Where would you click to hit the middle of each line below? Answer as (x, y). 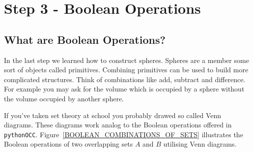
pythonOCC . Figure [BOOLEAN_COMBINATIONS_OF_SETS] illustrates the (124, 134)
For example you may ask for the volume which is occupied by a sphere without (124, 89)
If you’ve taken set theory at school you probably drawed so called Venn (113, 115)
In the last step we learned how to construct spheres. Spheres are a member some (126, 60)
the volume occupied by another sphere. (64, 98)
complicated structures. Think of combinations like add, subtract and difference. (125, 79)
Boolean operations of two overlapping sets (69, 144)
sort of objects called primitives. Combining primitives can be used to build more (126, 70)
